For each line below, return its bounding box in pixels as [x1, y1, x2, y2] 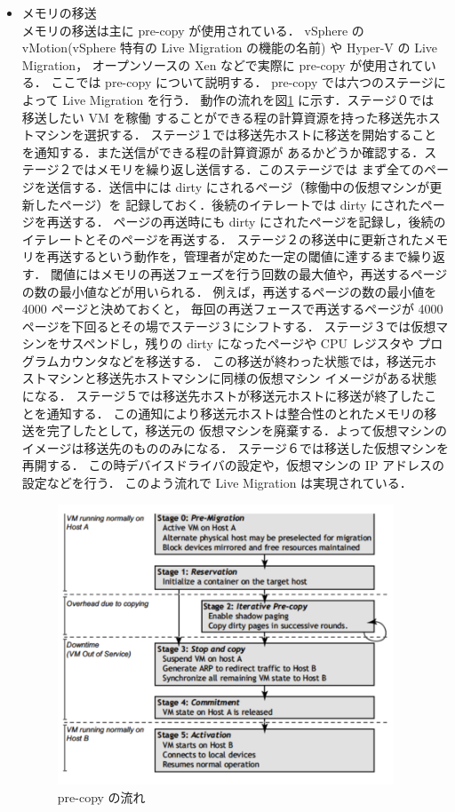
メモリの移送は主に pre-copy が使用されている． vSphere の [21, 20, 364, 39]
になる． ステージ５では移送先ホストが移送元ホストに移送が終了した [21, 386, 425, 405]
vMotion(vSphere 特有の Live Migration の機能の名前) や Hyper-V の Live [21, 38, 438, 57]
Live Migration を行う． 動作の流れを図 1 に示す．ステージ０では [62, 90, 435, 108]
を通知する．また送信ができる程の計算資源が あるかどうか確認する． [21, 142, 425, 161]
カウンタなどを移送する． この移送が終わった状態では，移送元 [59, 351, 425, 370]
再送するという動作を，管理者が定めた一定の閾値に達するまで [46, 247, 408, 266]
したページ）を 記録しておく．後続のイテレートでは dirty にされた [34, 195, 420, 213]
